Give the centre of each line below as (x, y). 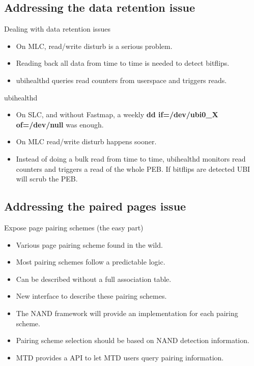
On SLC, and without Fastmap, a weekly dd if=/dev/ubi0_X (117, 114)
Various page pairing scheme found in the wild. (89, 244)
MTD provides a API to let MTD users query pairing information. (120, 357)
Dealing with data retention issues (57, 29)
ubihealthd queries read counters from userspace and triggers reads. (121, 80)
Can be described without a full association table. (94, 279)
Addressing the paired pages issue (95, 206)
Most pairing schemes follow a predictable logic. (91, 262)
